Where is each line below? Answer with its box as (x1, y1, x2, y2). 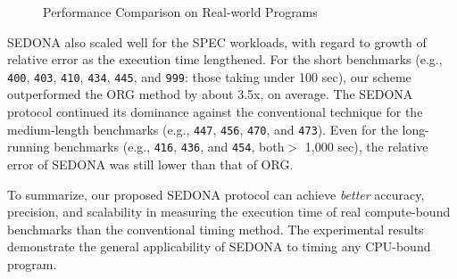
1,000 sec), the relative (304, 137, 428, 156)
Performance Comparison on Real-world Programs (43, 3, 318, 21)
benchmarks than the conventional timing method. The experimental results (7, 219, 424, 238)
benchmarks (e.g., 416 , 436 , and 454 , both (54, 137, 285, 156)
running (7, 137, 50, 156)
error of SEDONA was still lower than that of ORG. (7, 154, 294, 173)
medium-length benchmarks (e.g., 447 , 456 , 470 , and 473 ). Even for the (7, 119, 398, 138)
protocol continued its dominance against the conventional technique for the (7, 103, 423, 121)
